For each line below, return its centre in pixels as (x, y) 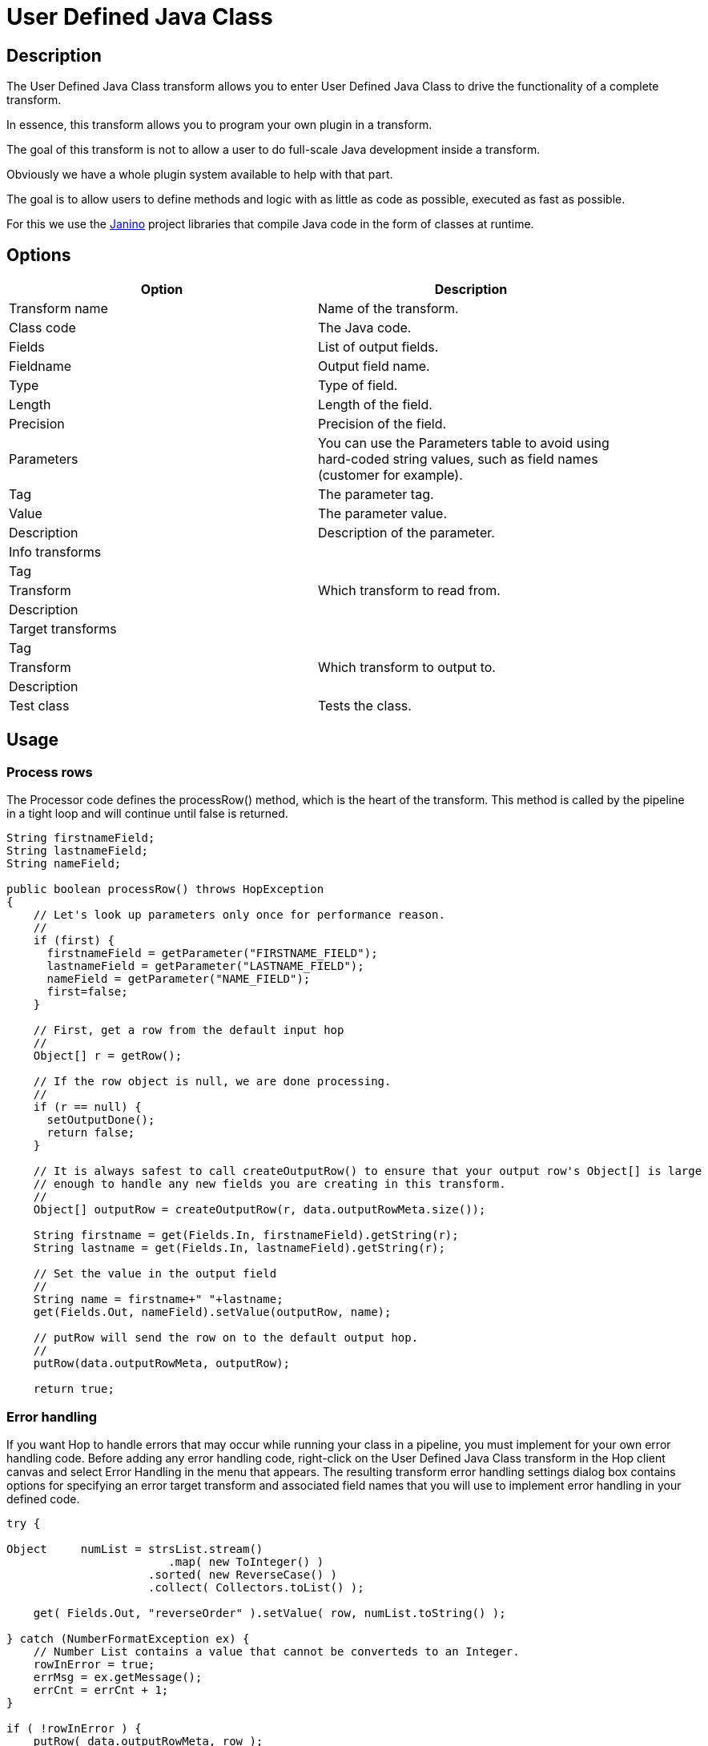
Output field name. (374, 366)
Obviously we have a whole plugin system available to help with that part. (200, 175)
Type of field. (358, 386)
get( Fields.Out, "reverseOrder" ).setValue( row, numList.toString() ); (270, 1613)
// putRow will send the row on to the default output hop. (226, 1338)
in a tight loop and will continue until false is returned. (147, 814)
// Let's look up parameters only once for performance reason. (239, 915)
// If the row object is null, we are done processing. (212, 1082)
